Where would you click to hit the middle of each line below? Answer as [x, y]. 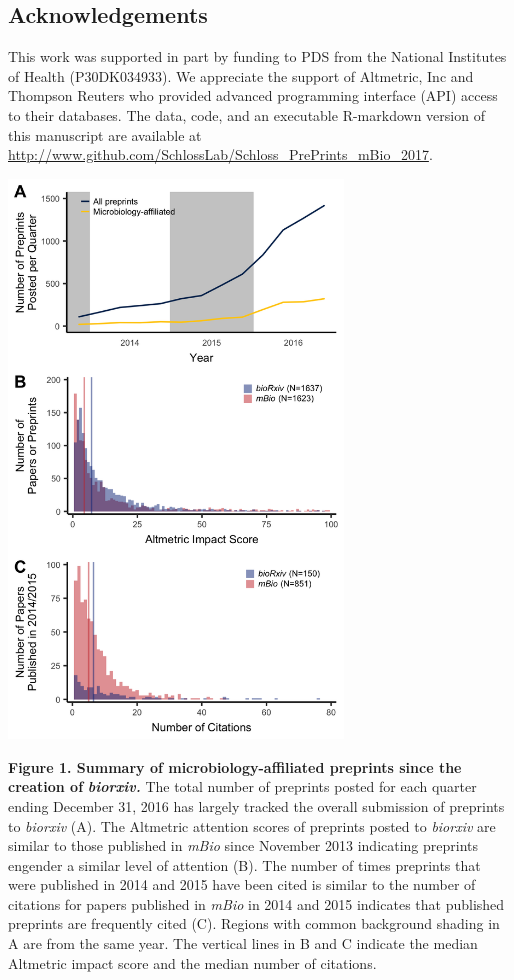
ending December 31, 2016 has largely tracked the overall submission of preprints [256, 805]
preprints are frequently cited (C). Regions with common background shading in [254, 923]
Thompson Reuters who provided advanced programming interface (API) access [253, 95]
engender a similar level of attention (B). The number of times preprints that [244, 864]
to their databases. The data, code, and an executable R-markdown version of [246, 114]
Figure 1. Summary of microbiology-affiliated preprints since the [235, 766]
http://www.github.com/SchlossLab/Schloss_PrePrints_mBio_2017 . [220, 154]
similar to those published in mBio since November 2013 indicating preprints [243, 845]
